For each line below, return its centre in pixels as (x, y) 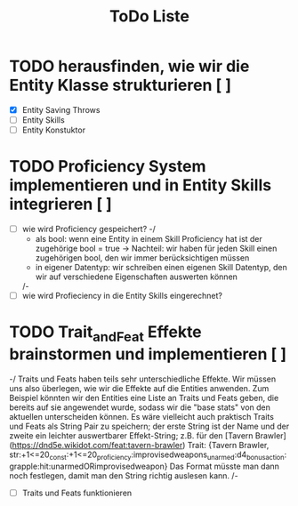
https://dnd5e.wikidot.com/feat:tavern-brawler (97, 445)
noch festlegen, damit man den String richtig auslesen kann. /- (124, 475)
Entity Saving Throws (61, 109)
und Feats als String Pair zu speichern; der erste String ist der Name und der (149, 426)
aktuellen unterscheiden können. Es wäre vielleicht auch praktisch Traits (141, 416)
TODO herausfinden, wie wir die (129, 66)
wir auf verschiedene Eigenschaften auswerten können (137, 277)
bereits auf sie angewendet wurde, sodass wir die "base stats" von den (140, 407)
